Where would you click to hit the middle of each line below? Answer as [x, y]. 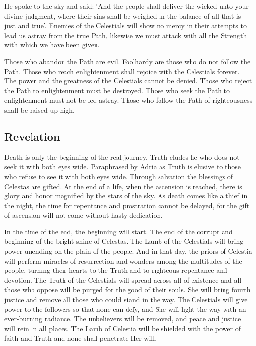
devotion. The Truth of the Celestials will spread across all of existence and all [123, 280]
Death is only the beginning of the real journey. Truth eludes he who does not [122, 157]
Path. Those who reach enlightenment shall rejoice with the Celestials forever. [122, 71]
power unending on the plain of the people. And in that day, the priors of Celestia [128, 251]
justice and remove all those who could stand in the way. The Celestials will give [126, 299]
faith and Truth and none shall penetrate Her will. [81, 338]
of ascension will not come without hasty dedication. [84, 215]
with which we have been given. [52, 45]
